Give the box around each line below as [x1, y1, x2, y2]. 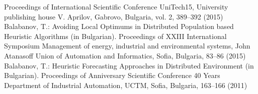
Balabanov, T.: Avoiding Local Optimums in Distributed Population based [4, 21, 234, 31]
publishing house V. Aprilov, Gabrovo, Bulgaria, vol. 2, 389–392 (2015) [4, 11, 223, 21]
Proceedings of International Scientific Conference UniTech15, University [4, 1, 228, 11]
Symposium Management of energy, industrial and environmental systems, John [4, 40, 250, 51]
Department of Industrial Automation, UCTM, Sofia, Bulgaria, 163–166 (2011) [4, 79, 247, 90]
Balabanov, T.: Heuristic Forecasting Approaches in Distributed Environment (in [4, 60, 254, 70]
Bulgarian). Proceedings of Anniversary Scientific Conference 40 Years [4, 70, 220, 80]
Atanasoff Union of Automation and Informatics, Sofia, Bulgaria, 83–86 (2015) [4, 50, 246, 60]
